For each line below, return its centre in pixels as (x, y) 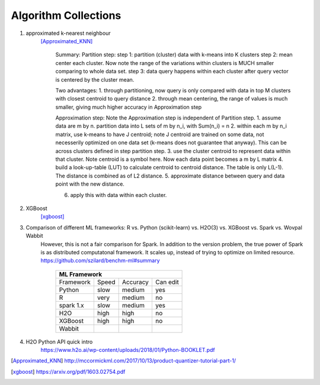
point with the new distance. (90, 184)
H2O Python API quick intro (59, 342)
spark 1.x (71, 305)
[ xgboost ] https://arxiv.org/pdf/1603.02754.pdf (68, 371)
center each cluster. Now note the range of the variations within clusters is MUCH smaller (165, 63)
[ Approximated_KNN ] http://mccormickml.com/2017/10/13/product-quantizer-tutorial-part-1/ (124, 361)
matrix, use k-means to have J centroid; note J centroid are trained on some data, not (160, 134)
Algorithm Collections (66, 15)
